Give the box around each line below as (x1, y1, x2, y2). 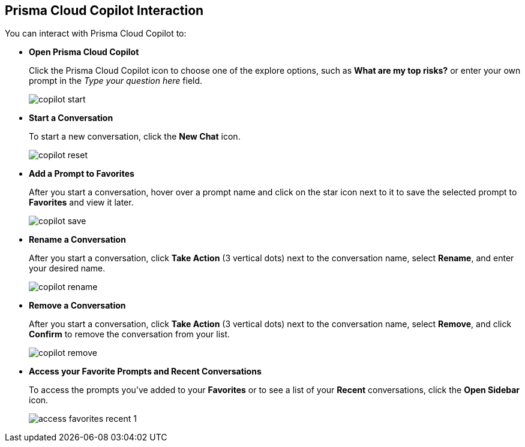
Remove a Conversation (29, 300, 126, 311)
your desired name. (29, 263, 106, 274)
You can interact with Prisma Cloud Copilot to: (5, 28, 187, 39)
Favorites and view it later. (29, 197, 134, 208)
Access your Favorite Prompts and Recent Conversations (29, 366, 262, 377)
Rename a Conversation (29, 234, 126, 245)
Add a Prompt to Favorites (29, 168, 134, 179)
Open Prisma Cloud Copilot (29, 47, 139, 58)
